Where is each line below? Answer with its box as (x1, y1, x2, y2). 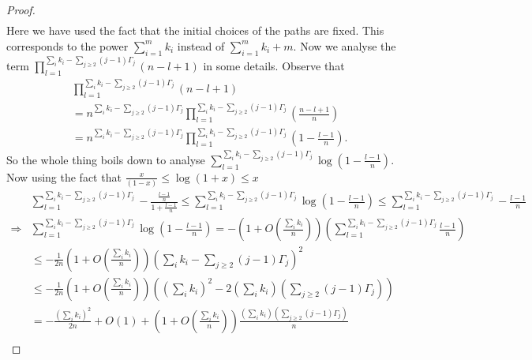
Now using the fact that (6, 168, 122, 185)
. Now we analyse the (293, 37, 396, 54)
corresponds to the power (6, 37, 129, 54)
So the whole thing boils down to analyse (6, 151, 205, 167)
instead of (177, 37, 225, 54)
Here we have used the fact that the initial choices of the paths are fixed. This (6, 22, 384, 39)
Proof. (6, 2, 36, 17)
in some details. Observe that (203, 57, 345, 73)
